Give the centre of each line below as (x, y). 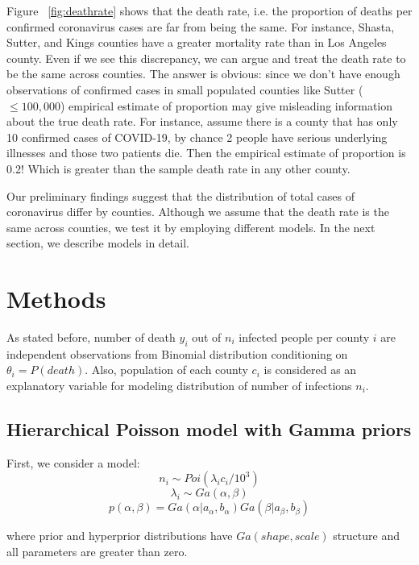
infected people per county (304, 337)
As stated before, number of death (91, 337)
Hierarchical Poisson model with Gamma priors (209, 429)
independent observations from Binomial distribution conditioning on (177, 353)
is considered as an (310, 370)
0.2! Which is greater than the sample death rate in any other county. (178, 168)
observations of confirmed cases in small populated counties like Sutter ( (185, 89)
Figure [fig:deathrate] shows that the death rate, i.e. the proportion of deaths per (209, 10)
